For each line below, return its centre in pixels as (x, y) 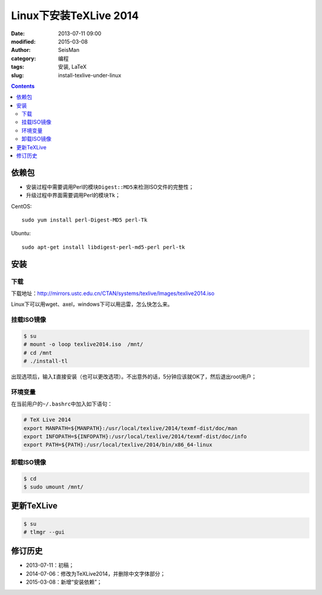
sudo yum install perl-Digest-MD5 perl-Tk (85, 220)
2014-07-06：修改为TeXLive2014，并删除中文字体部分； (96, 573)
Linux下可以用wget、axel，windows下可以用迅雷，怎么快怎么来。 (92, 304)
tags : (18, 67)
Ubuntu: (21, 234)
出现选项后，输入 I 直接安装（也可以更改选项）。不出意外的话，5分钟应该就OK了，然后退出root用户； (134, 377)
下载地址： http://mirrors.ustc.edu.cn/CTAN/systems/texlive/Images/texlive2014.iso (113, 293)
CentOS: (21, 206)
